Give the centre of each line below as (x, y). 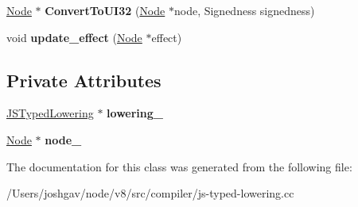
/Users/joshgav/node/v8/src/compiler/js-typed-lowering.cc (150, 193)
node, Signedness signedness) (244, 10)
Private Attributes (84, 80)
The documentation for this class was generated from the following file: (179, 166)
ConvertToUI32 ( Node (105, 10)
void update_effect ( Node (74, 37)
